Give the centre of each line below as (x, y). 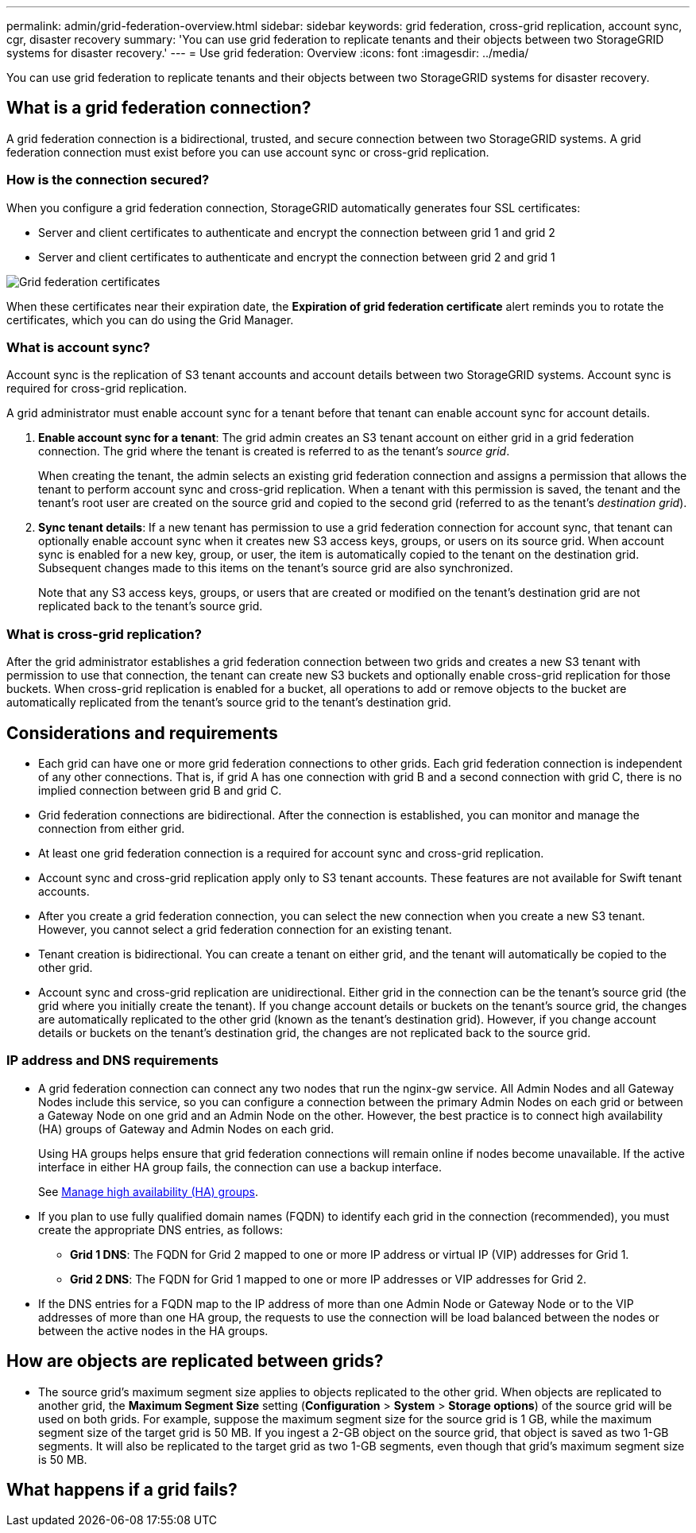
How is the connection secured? (108, 180)
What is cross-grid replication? (104, 634)
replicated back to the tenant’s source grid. (151, 606)
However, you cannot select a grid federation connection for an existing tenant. (245, 929)
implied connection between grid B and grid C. (160, 790)
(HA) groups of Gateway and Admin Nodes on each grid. (186, 1128)
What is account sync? (78, 347)
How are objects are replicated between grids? (195, 1361)
